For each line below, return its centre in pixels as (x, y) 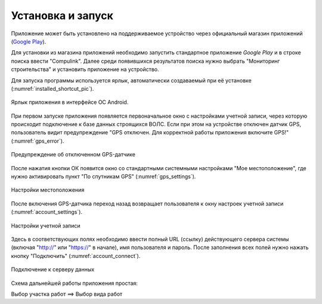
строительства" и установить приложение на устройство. (85, 69)
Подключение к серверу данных (53, 269)
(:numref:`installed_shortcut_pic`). (52, 88)
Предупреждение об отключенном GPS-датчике (73, 155)
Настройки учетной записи (46, 225)
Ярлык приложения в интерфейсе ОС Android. (70, 102)
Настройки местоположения (48, 190)
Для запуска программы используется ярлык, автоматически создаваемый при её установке (131, 80)
